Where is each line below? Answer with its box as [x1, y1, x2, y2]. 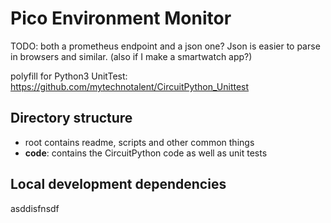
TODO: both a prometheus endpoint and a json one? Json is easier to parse [10, 40, 321, 52]
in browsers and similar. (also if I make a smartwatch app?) [10, 50, 253, 62]
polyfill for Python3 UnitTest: [10, 70, 128, 82]
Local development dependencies [10, 176, 227, 193]
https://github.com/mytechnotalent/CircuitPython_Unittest [10, 80, 250, 92]
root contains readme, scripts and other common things [24, 136, 255, 148]
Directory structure [10, 110, 133, 127]
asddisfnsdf [10, 202, 60, 214]
